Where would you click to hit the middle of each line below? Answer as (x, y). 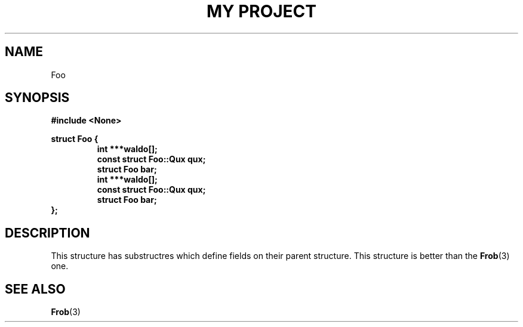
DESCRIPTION (47, 233)
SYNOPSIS (37, 98)
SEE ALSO (35, 289)
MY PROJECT (261, 11)
